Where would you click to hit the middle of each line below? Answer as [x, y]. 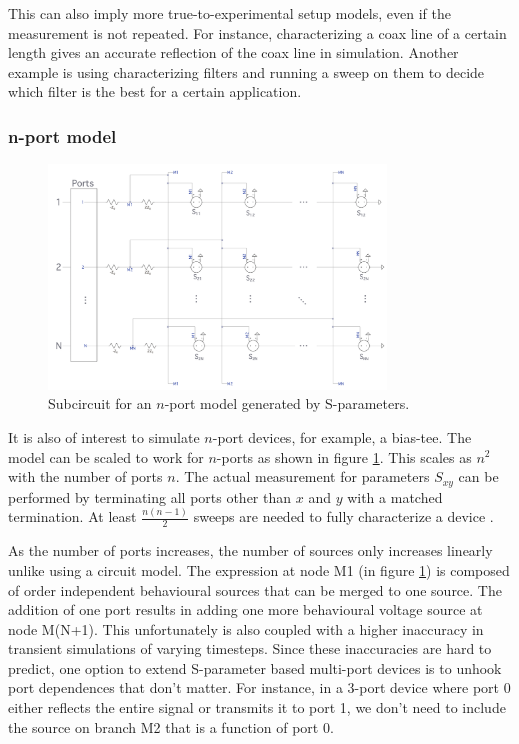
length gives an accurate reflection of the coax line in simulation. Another [233, 52]
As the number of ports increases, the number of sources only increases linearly [250, 550]
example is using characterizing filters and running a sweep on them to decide [246, 71]
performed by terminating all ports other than [150, 496]
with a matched [395, 496]
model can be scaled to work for [106, 456]
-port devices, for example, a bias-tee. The [342, 436]
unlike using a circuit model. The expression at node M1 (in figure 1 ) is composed [259, 569]
